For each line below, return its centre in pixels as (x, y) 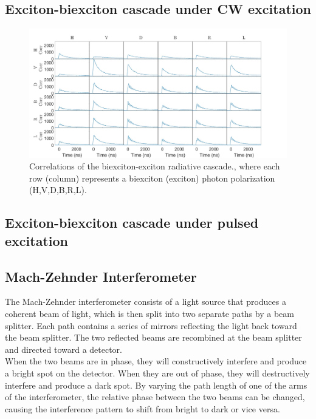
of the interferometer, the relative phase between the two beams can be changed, (155, 397)
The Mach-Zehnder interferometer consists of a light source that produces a (146, 301)
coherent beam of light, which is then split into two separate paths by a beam (149, 313)
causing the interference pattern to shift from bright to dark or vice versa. (143, 408)
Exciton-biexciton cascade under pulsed (132, 223)
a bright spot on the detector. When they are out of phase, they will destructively (157, 373)
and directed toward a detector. (64, 349)
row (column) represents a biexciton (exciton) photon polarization (152, 178)
